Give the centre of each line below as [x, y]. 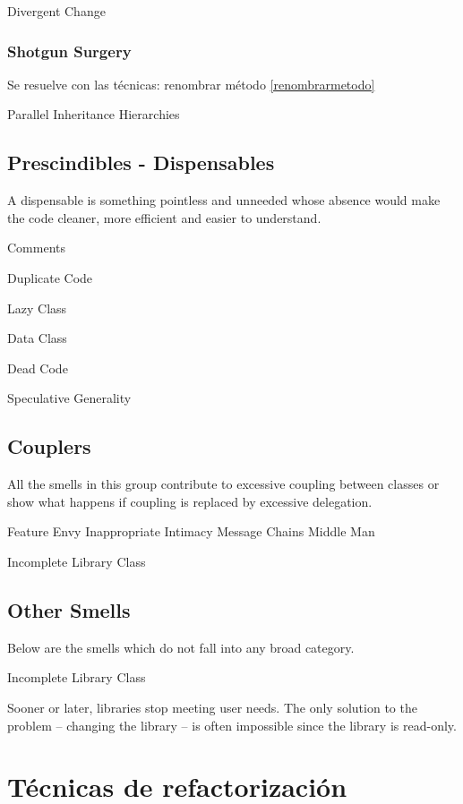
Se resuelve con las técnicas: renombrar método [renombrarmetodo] [191, 84]
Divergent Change [56, 11]
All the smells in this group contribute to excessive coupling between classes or [223, 484]
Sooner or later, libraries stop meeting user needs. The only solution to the [212, 707]
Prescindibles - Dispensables [141, 163]
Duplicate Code [50, 277]
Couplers [49, 446]
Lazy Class [37, 308]
